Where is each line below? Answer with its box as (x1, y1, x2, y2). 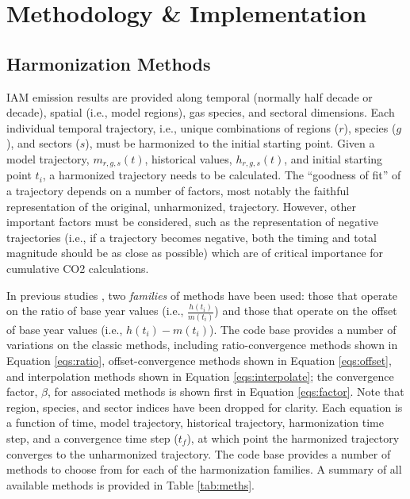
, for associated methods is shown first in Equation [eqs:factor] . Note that (47, 383, 404, 400)
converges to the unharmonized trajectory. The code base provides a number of (6, 445, 391, 462)
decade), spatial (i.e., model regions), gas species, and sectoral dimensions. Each (6, 104, 395, 121)
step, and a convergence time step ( (6, 429, 178, 446)
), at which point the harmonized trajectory (186, 429, 400, 446)
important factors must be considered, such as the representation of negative (6, 213, 378, 230)
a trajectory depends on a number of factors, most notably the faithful (6, 182, 350, 198)
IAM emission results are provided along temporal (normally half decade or (6, 88, 373, 105)
